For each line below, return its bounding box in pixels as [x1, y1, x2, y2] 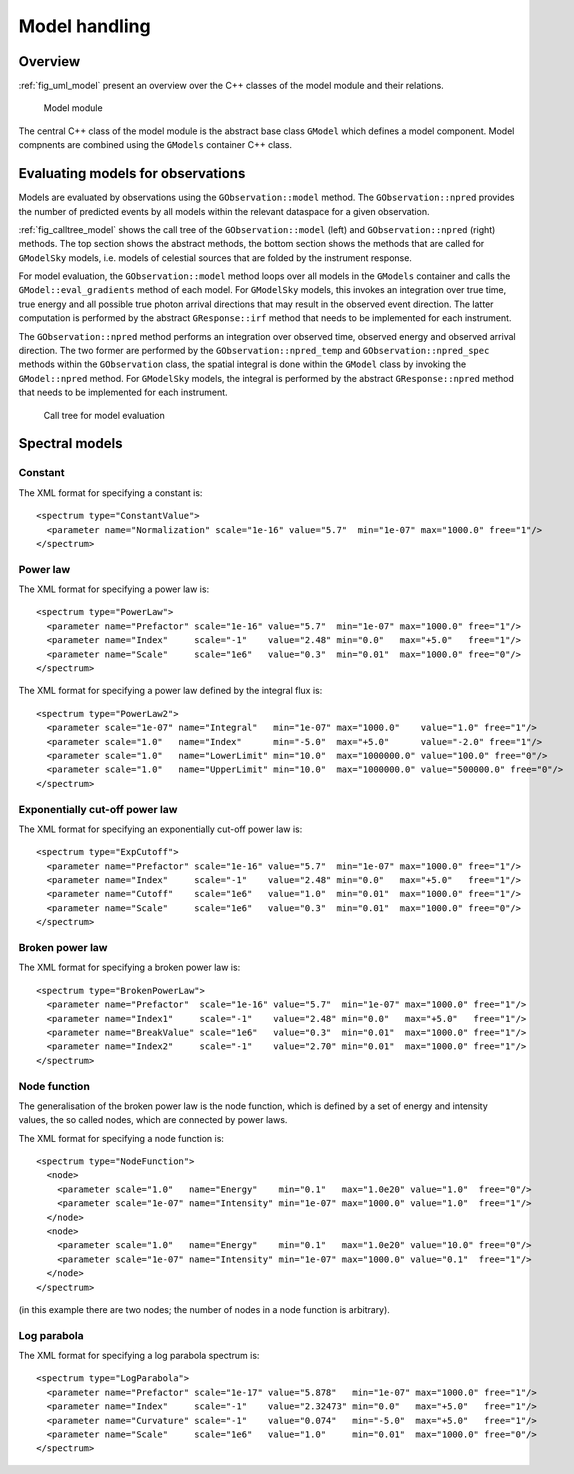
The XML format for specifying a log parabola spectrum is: [18, 1350, 260, 1362]
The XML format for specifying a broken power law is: [18, 961, 241, 974]
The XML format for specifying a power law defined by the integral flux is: [18, 685, 323, 697]
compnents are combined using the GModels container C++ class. [18, 139, 292, 151]
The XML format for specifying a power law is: [18, 583, 210, 595]
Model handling [18, 15, 151, 37]
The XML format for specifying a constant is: [18, 486, 203, 499]
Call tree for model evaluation [43, 409, 165, 421]
